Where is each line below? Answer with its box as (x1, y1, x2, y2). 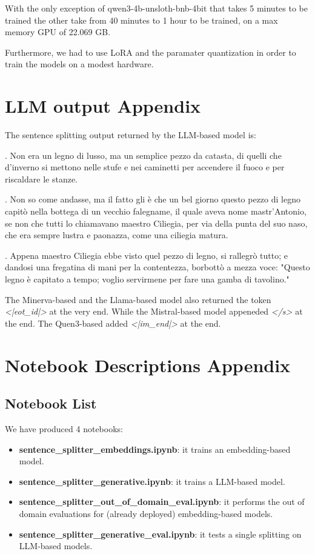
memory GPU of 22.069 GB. (5, 25, 111, 38)
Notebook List (5, 394, 97, 413)
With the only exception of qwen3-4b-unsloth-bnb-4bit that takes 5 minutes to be (5, 2, 308, 14)
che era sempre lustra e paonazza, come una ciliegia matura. (5, 229, 228, 241)
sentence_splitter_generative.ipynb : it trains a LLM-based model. (19, 475, 285, 487)
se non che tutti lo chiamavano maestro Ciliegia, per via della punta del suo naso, (5, 216, 308, 229)
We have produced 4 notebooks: (5, 422, 123, 435)
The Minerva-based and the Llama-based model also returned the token (5, 293, 271, 305)
